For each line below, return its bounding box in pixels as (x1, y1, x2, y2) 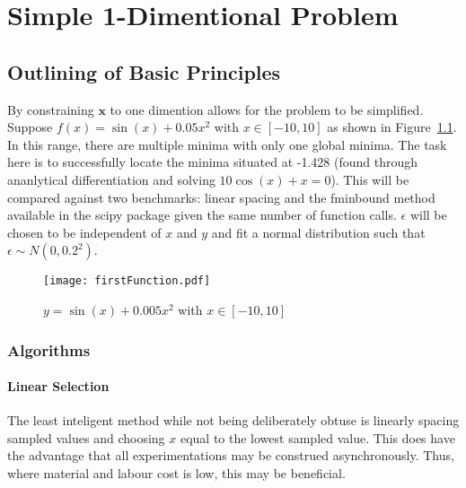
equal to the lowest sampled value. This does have (180, 428, 455, 447)
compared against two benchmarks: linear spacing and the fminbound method (7, 187, 435, 206)
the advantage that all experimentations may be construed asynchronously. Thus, (7, 446, 454, 465)
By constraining (7, 100, 94, 118)
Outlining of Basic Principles (7, 57, 281, 85)
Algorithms (7, 338, 91, 361)
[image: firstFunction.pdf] (43, 274, 211, 288)
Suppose (7, 118, 53, 136)
